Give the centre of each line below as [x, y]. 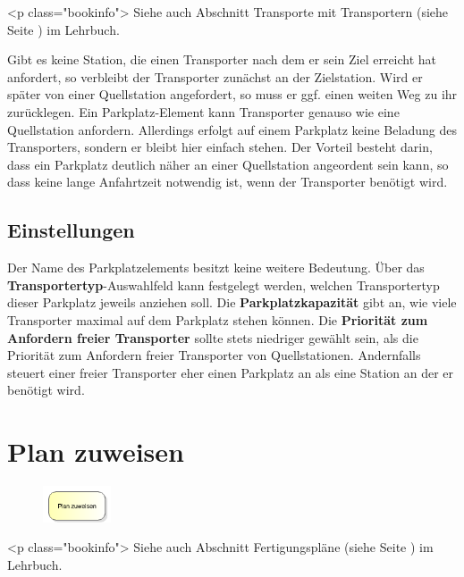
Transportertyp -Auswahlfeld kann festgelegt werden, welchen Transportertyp [224, 284]
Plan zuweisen [96, 452]
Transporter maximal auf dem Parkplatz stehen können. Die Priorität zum [218, 319]
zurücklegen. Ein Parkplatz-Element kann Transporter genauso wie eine [203, 111]
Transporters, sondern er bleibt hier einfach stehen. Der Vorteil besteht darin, [220, 147]
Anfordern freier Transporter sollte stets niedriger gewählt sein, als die [213, 337]
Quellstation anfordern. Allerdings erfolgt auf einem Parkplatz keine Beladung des [232, 129]
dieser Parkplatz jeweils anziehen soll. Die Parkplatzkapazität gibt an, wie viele [232, 302]
